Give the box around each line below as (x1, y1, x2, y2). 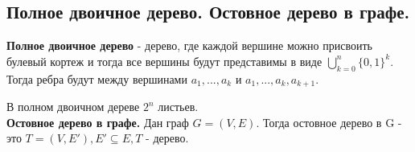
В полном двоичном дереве (6, 98, 140, 115)
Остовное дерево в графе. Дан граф (6, 113, 189, 130)
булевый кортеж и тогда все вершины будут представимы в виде (6, 52, 323, 69)
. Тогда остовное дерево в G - (256, 113, 402, 130)
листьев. (158, 98, 199, 115)
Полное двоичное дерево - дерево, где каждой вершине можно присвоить (6, 37, 372, 54)
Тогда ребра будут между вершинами (6, 70, 187, 87)
